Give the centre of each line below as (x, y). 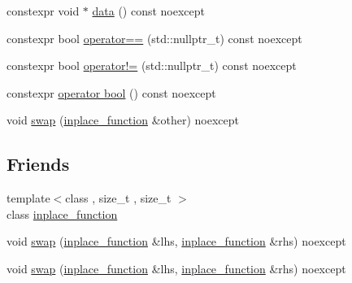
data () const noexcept (149, 11)
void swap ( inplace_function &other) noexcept (123, 120)
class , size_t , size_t (118, 198)
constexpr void (43, 11)
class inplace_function (62, 213)
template (28, 198)
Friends (38, 164)
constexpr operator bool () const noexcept (111, 92)
